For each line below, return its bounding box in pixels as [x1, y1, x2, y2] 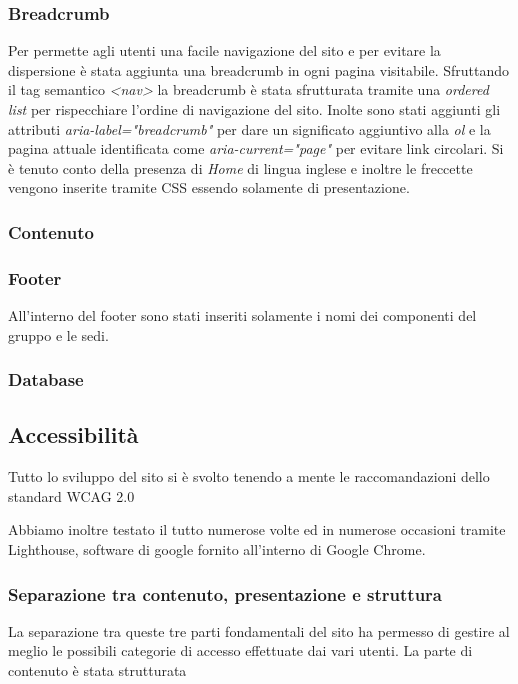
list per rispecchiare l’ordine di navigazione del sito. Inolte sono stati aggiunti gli [8, 99, 501, 119]
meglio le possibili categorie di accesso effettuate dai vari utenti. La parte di [8, 640, 473, 661]
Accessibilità [8, 419, 139, 450]
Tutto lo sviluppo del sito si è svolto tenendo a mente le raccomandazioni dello [8, 466, 490, 487]
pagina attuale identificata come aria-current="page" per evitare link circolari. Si [8, 138, 504, 159]
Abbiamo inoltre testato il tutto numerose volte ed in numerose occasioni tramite [8, 519, 506, 540]
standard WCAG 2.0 [8, 485, 135, 506]
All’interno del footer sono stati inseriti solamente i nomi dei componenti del [8, 305, 477, 326]
